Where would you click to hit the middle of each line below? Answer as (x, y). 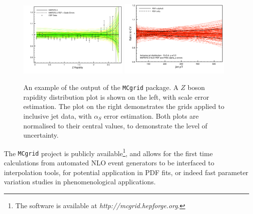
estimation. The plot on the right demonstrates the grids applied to (124, 106)
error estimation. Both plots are (151, 116)
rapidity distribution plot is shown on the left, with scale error (116, 97)
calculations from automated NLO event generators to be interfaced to (109, 163)
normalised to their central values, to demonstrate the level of (115, 125)
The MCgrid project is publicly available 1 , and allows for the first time (108, 152)
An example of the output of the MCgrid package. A (101, 87)
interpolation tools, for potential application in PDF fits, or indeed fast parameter (126, 172)
